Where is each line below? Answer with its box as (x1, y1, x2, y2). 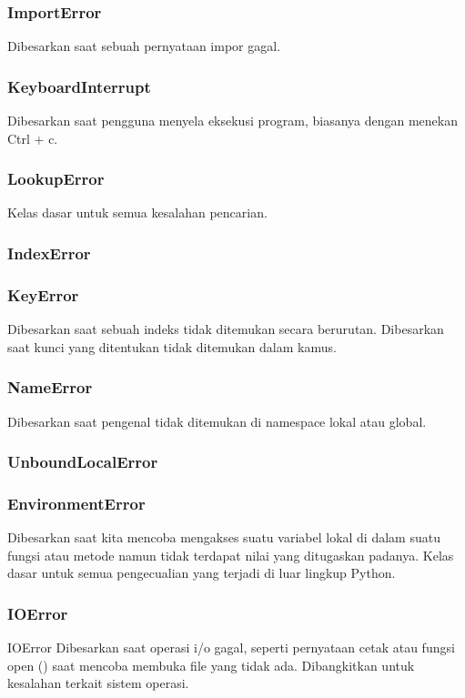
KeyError (7, 283, 79, 306)
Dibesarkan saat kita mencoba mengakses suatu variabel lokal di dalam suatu (7, 528, 440, 547)
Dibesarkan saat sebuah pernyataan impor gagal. (7, 36, 281, 56)
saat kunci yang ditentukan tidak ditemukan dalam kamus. (7, 337, 337, 356)
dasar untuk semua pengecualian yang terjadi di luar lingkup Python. (7, 563, 396, 582)
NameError (7, 376, 93, 399)
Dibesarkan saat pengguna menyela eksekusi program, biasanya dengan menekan (7, 111, 458, 130)
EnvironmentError (7, 491, 146, 514)
